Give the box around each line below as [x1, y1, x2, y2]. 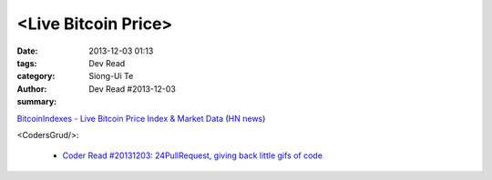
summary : [16, 96, 57, 107]
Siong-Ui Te [88, 71, 134, 82]
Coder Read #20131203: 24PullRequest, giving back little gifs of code [62, 150, 323, 161]
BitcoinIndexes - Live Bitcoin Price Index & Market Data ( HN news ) [16, 113, 266, 124]
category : [16, 71, 56, 82]
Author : [16, 83, 47, 95]
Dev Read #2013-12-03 [88, 83, 177, 95]
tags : [16, 57, 37, 68]
